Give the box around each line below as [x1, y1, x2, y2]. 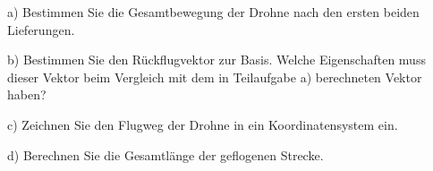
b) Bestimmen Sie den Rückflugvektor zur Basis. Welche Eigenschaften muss [7, 50, 426, 69]
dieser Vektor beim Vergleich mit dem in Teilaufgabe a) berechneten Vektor [7, 67, 422, 86]
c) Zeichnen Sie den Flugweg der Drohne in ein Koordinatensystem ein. [7, 115, 398, 133]
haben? [7, 85, 47, 104]
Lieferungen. [7, 20, 75, 38]
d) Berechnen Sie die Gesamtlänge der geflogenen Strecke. [7, 145, 324, 164]
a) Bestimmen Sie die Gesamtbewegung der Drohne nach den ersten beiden [7, 3, 420, 21]
